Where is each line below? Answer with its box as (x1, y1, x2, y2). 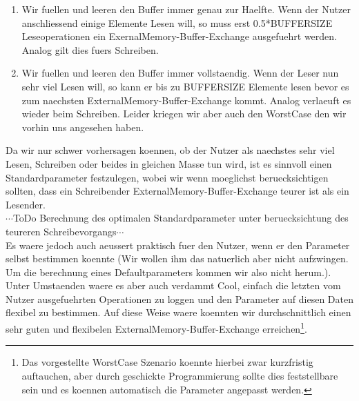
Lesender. (6, 197, 46, 211)
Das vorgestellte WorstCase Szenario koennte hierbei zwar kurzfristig (21, 355, 313, 369)
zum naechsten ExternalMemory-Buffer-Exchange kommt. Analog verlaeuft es (21, 92, 351, 107)
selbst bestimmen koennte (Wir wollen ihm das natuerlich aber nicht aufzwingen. (6, 251, 349, 266)
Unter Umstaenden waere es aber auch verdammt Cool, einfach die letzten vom (6, 278, 341, 293)
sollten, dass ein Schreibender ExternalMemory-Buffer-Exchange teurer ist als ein (6, 184, 349, 198)
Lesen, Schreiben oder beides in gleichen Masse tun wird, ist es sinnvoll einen (6, 156, 332, 170)
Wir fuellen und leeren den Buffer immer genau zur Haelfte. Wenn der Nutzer (21, 2, 351, 16)
